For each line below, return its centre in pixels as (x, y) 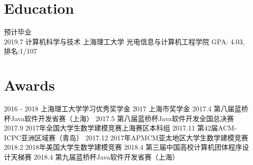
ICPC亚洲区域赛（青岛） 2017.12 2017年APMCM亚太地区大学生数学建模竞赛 (126, 137)
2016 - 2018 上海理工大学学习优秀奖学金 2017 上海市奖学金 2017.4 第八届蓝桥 (126, 109)
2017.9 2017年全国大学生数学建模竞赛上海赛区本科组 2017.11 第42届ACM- (120, 128)
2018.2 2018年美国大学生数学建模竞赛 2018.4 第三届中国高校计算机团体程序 (123, 147)
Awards (30, 85)
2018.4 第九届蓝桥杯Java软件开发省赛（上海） (106, 157)
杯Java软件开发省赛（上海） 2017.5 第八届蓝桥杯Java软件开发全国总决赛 (119, 118)
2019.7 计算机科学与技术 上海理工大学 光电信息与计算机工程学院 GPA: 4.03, (124, 41)
